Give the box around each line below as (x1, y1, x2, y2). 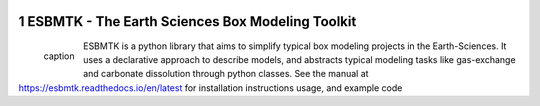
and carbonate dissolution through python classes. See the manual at (83, 68, 369, 80)
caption (43, 50, 75, 62)
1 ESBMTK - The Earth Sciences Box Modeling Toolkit (18, 13, 357, 30)
